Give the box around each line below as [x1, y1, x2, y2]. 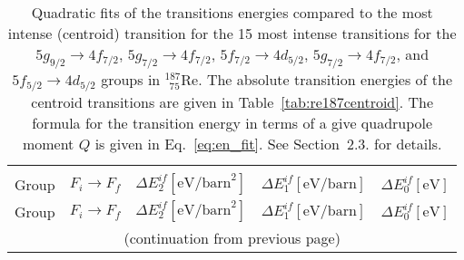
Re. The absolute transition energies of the [181, 69, 453, 91]
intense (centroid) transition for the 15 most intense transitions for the [7, 23, 457, 43]
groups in [101, 69, 161, 91]
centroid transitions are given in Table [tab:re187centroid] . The [31, 91, 434, 113]
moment [22, 133, 74, 155]
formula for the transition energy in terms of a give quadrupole [32, 112, 433, 134]
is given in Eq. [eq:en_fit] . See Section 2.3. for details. [94, 133, 442, 155]
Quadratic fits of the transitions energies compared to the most [31, 2, 433, 23]
